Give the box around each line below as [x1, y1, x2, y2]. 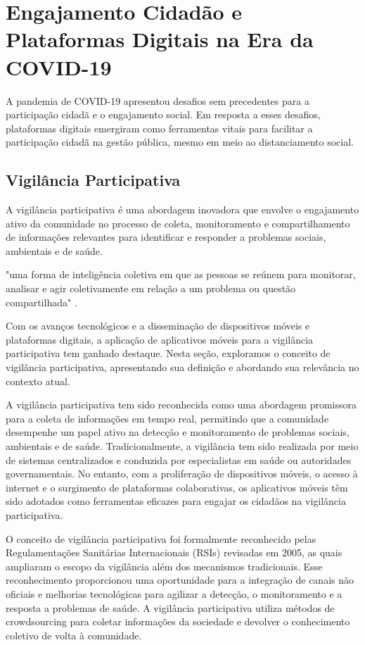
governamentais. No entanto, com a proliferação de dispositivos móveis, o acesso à [6, 466, 358, 481]
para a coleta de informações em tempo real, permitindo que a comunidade [6, 411, 329, 425]
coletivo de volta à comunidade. [6, 627, 142, 642]
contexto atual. [6, 373, 70, 388]
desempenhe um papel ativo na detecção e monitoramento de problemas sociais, [6, 425, 350, 439]
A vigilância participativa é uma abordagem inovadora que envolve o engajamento [6, 202, 359, 217]
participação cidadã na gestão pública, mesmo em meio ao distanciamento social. [6, 134, 354, 149]
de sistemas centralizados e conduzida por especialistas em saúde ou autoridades [6, 452, 352, 467]
